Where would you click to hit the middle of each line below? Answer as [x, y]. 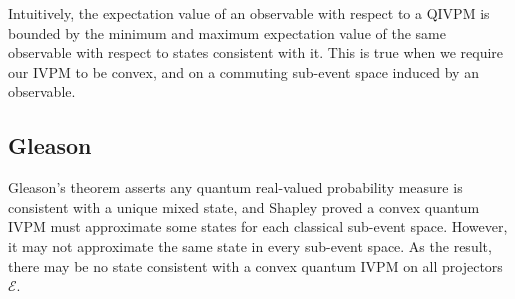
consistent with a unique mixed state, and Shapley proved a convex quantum [244, 206]
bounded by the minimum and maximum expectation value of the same [227, 32]
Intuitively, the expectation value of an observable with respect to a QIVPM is [249, 13]
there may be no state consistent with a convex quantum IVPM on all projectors [255, 265]
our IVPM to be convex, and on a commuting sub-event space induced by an [243, 71]
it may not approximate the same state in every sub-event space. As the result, [250, 245]
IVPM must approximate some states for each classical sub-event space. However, [258, 226]
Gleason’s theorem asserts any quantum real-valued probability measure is [235, 187]
